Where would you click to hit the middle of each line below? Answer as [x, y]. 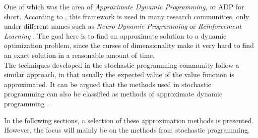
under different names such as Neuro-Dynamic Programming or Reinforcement [123, 26]
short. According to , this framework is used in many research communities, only [127, 16]
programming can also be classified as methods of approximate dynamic [113, 94]
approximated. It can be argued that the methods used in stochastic [108, 84]
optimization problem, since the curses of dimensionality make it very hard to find [129, 45]
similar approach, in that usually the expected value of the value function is [119, 74]
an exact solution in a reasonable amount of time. [79, 55]
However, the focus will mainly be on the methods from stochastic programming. [127, 130]
